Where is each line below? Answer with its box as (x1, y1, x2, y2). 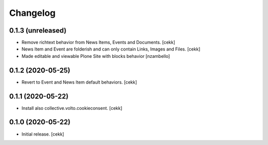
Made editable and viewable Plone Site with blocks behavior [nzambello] (21, 53, 170, 59)
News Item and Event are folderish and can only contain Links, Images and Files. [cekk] (21, 46, 201, 52)
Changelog (9, 7, 56, 18)
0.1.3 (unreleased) (9, 26, 67, 35)
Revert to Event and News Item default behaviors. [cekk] (21, 79, 137, 85)
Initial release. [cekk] (21, 131, 65, 137)
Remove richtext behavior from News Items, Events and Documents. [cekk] (21, 40, 176, 46)
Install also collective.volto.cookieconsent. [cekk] (21, 105, 123, 111)
